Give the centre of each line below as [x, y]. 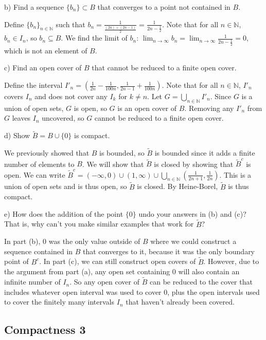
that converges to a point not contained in [164, 7]
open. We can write [35, 174]
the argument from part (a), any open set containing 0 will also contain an [122, 271]
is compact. [92, 135]
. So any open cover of [105, 282]
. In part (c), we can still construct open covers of [118, 261]
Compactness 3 [45, 329]
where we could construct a [193, 241]
